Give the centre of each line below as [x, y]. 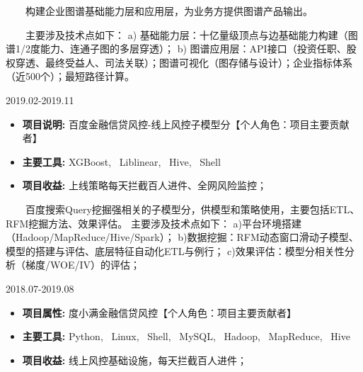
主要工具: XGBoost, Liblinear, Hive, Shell [121, 161]
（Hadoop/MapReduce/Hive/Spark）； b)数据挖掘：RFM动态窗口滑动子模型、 [182, 237]
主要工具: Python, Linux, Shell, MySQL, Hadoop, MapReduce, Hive [186, 336]
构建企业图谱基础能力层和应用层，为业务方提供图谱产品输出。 [169, 11]
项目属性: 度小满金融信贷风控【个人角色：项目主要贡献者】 [159, 312]
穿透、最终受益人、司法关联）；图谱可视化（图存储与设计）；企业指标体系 [184, 62]
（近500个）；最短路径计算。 [70, 76]
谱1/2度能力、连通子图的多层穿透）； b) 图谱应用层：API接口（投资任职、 [176, 49]
